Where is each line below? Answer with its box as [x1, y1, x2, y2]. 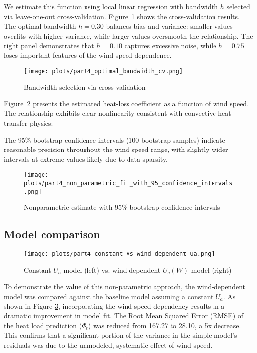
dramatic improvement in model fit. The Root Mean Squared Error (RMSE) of [4, 310, 244, 321]
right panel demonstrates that [4, 40, 94, 50]
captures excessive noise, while [124, 40, 216, 50]
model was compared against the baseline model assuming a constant [4, 291, 214, 301]
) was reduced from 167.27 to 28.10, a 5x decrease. [88, 320, 241, 330]
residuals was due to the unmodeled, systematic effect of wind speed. [4, 339, 213, 350]
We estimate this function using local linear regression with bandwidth [4, 1, 218, 11]
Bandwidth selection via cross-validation [24, 82, 146, 92]
